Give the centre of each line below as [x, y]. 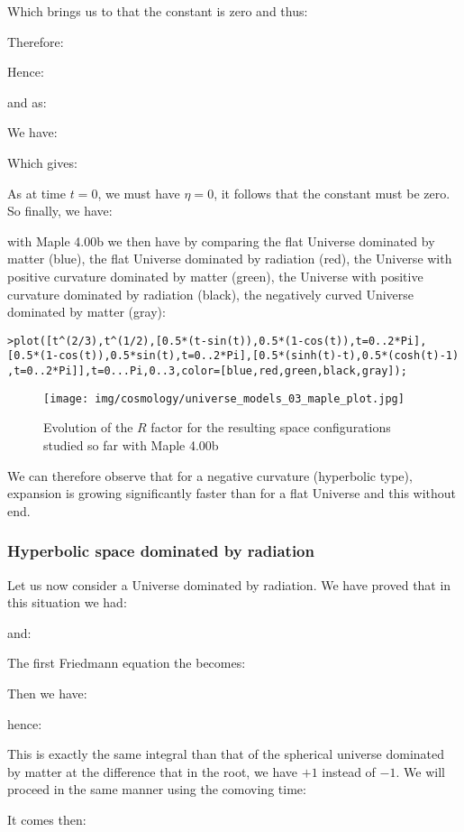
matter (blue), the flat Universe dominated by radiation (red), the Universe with [230, 259]
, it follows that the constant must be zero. [332, 193]
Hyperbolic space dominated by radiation [161, 551]
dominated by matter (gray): [86, 312]
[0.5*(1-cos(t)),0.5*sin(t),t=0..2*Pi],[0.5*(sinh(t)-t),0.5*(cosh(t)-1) [233, 356]
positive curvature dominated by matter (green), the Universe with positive [215, 276]
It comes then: [47, 819]
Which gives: [42, 162]
